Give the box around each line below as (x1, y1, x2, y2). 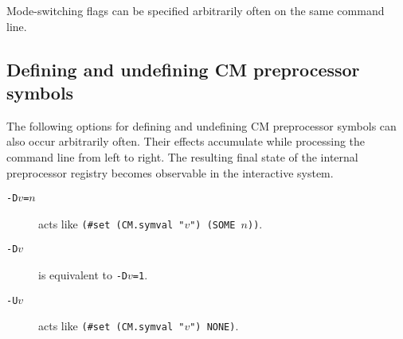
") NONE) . (190, 318, 239, 334)
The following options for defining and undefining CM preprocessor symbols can (6, 117, 397, 134)
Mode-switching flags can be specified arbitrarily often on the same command (6, 2, 385, 18)
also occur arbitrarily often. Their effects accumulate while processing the (6, 133, 366, 150)
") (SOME (190, 219, 236, 231)
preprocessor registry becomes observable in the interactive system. (6, 164, 334, 181)
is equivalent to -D (38, 267, 128, 283)
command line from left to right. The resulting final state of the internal (6, 148, 358, 165)
